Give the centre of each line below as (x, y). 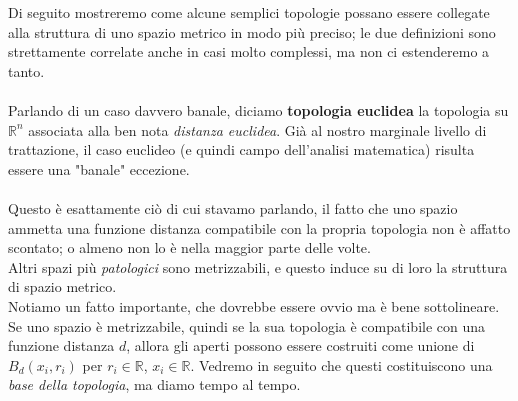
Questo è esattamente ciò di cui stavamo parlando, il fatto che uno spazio (233, 207)
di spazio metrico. (62, 286)
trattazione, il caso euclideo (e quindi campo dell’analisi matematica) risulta (241, 149)
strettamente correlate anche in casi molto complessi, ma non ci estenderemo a (249, 51)
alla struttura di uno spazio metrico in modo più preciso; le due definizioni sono (252, 31)
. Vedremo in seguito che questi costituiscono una (341, 364)
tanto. (26, 70)
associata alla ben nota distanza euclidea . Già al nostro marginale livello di (257, 129)
